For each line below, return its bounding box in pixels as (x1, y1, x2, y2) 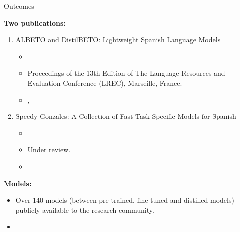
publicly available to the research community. (15, 204, 154, 215)
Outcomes (4, 1, 34, 11)
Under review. (27, 144, 71, 155)
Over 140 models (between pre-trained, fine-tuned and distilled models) (15, 195, 234, 205)
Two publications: (4, 17, 66, 28)
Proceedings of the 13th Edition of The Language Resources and (27, 68, 225, 78)
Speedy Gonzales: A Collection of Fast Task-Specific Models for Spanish (15, 111, 236, 121)
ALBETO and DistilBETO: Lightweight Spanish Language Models (15, 34, 221, 45)
